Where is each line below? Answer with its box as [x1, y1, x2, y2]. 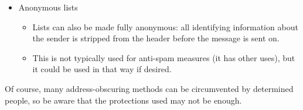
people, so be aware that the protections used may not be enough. [5, 94, 242, 106]
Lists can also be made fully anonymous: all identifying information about [32, 20, 298, 33]
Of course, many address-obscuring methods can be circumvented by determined [5, 82, 294, 94]
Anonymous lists [18, 1, 78, 13]
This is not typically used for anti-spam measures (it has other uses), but [32, 51, 295, 63]
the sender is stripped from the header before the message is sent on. [32, 32, 280, 44]
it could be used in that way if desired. [32, 63, 172, 75]
